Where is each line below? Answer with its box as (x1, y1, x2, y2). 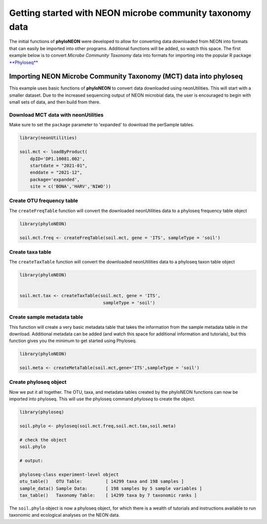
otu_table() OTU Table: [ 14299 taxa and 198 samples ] (19, 478, 184, 484)
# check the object (19, 437, 67, 443)
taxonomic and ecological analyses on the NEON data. (9, 512, 120, 518)
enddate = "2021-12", (30, 170, 83, 175)
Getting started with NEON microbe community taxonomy (9, 7, 252, 18)
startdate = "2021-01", (30, 162, 88, 168)
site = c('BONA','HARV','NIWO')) (30, 184, 111, 189)
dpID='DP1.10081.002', (30, 156, 85, 161)
